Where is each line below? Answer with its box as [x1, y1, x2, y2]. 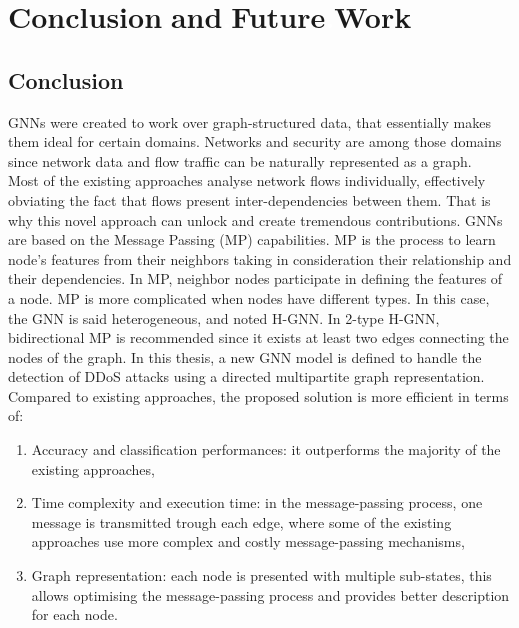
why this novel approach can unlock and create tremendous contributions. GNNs [8, 209, 503, 230]
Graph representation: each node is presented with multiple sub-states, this [31, 565, 492, 586]
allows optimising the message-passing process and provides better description [31, 584, 510, 605]
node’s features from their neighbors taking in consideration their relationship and [8, 248, 512, 269]
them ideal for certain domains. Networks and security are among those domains [8, 131, 502, 152]
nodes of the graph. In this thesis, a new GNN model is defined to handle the [8, 346, 482, 367]
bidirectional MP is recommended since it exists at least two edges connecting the [8, 327, 509, 348]
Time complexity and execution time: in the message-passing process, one [31, 492, 483, 513]
